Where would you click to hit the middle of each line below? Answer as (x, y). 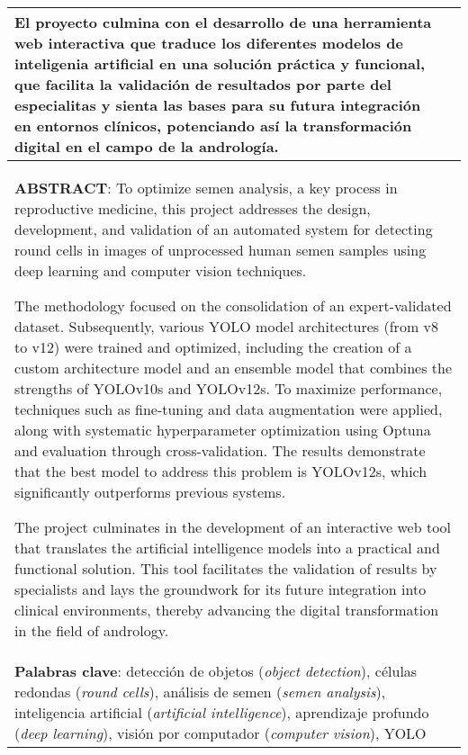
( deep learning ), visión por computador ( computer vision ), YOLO (220, 733)
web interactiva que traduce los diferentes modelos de (209, 43)
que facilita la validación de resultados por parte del (203, 84)
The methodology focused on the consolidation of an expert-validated (233, 306)
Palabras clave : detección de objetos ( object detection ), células (216, 671)
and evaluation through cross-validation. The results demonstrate (220, 450)
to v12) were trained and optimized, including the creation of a (213, 347)
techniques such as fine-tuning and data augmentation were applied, (229, 409)
